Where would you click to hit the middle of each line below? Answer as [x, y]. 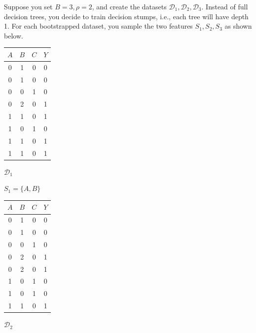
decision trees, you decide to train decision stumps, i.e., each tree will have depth [126, 16]
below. [14, 35]
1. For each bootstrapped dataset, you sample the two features [98, 26]
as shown [238, 26]
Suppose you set [28, 6]
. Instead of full [225, 6]
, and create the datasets [129, 6]
